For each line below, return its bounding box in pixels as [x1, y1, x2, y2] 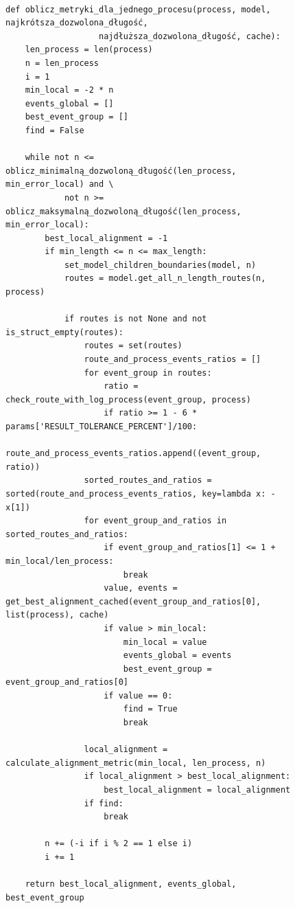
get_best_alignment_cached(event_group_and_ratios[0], [5, 596, 261, 606]
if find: [84, 798, 123, 808]
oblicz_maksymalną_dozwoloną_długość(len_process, [5, 206, 241, 216]
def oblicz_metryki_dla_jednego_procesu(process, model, [5, 4, 271, 14]
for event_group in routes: [84, 367, 212, 378]
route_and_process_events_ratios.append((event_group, [5, 449, 261, 459]
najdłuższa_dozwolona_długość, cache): [99, 31, 281, 41]
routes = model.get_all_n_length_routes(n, [64, 273, 266, 284]
